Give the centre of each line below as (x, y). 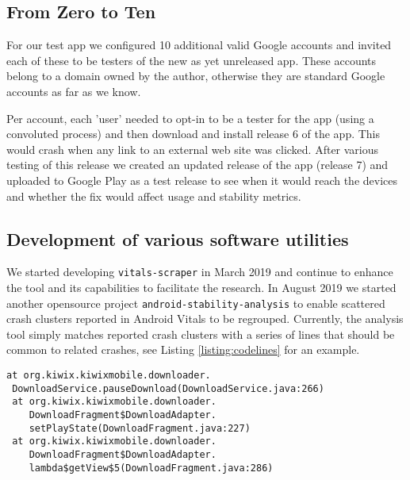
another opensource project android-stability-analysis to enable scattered (196, 303)
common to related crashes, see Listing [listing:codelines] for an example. (183, 349)
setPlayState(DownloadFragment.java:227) (140, 428)
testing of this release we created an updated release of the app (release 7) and (197, 165)
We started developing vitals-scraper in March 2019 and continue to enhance (200, 272)
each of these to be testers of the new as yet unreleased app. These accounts (192, 60)
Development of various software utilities (178, 238)
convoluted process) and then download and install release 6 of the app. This (194, 134)
